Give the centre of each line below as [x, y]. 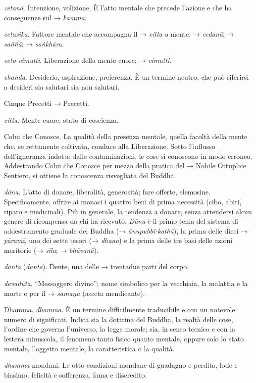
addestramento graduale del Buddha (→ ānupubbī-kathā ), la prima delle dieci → [126, 230]
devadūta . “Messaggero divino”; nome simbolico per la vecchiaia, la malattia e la [126, 283]
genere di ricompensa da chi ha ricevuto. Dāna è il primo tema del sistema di [121, 221]
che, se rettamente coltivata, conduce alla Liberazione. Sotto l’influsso [110, 146]
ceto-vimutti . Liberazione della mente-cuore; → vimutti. [88, 60]
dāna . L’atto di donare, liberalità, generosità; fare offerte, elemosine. [107, 192]
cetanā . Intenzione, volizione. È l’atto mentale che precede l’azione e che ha [118, 7]
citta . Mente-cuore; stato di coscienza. [61, 120]
